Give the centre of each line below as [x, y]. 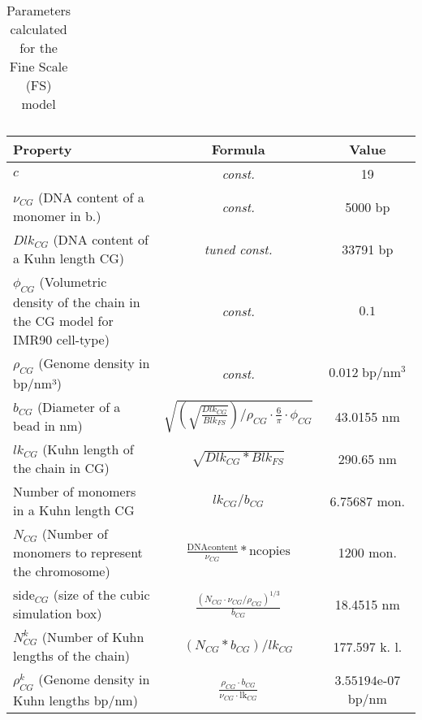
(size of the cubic [101, 595]
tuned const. [238, 249]
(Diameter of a [79, 407]
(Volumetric [73, 282]
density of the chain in [77, 302]
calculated [39, 29]
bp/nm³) [37, 384]
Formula [238, 149]
